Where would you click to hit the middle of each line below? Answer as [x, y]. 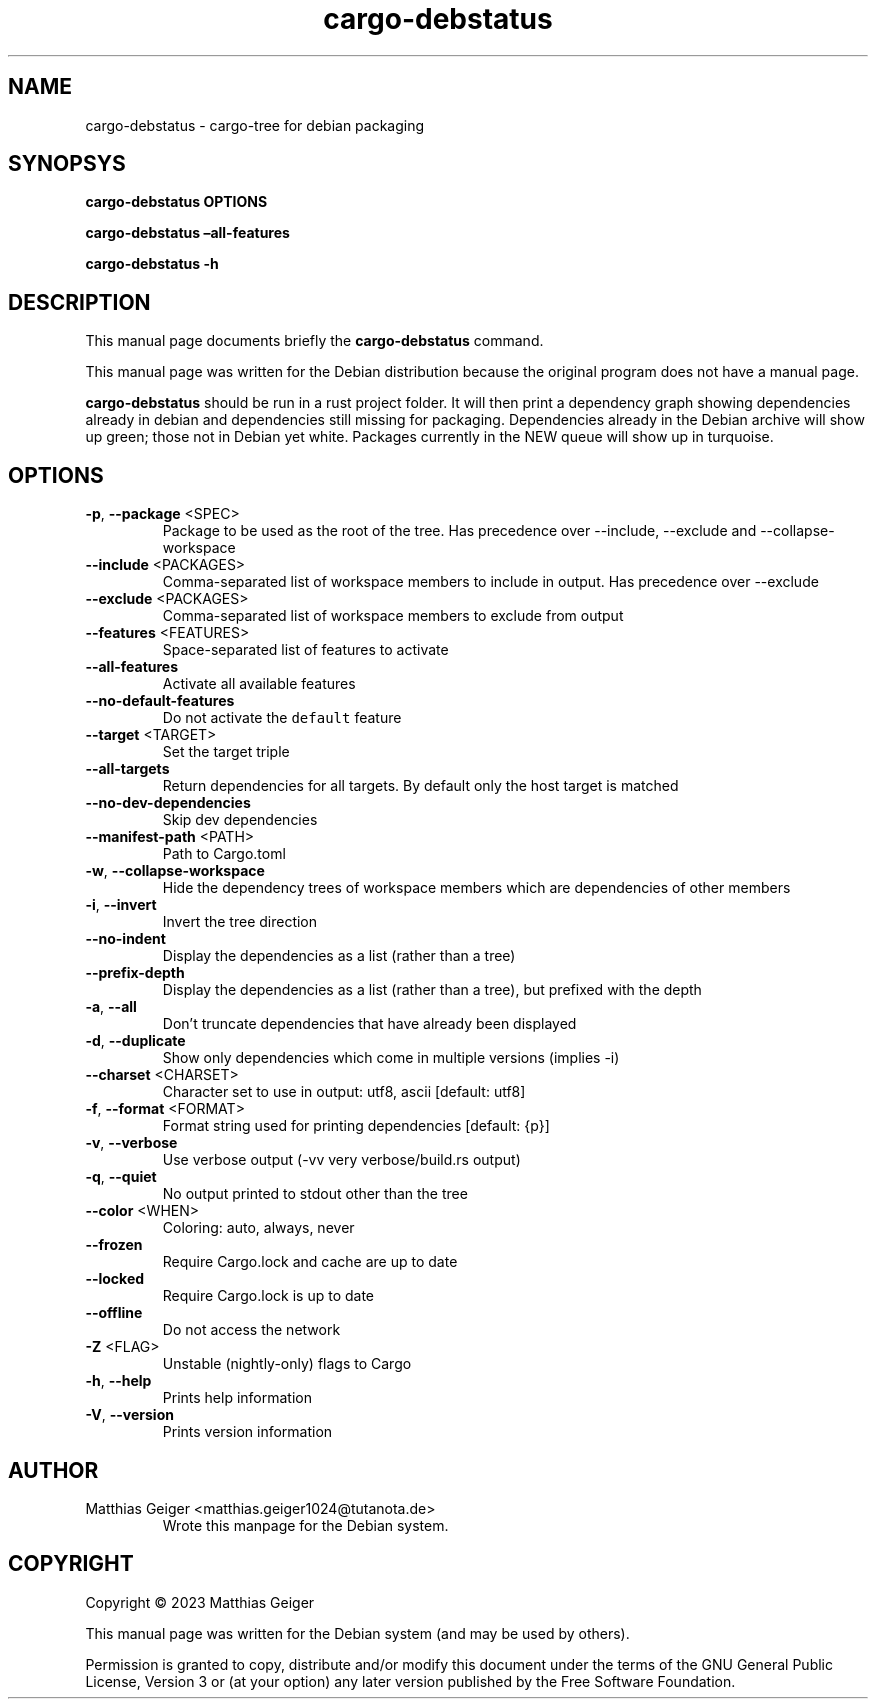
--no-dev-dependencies [168, 803]
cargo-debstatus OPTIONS [176, 202]
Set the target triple [226, 752]
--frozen [114, 1245]
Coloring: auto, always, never [258, 1228]
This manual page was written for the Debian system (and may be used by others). [357, 1633]
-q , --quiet [121, 1177]
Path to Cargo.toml [224, 854]
